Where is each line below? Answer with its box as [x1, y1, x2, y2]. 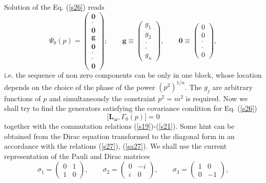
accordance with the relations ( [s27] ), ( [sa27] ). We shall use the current [4, 141, 227, 151]
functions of [4, 93, 41, 103]
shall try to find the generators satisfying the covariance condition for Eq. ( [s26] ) [4, 103, 257, 113]
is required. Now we [186, 93, 248, 103]
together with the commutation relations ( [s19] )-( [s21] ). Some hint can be [4, 120, 235, 131]
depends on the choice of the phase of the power [4, 81, 155, 91]
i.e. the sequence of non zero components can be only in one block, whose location [4, 69, 262, 80]
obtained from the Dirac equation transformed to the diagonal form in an [4, 130, 235, 141]
